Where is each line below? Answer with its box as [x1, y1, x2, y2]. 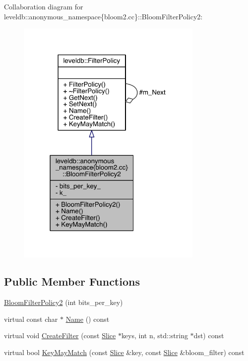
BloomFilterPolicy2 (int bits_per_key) [4, 297, 123, 307]
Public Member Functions [4, 274, 140, 289]
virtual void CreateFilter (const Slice [4, 330, 116, 341]
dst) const [193, 330, 224, 341]
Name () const [65, 313, 110, 324]
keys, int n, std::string [121, 330, 188, 341]
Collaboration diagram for [4, 1, 83, 11]
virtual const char [4, 313, 58, 324]
